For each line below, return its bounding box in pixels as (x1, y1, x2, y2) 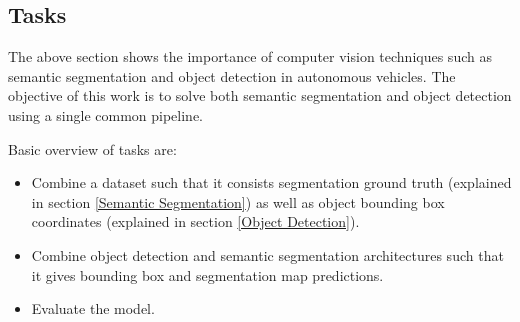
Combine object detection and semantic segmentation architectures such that (31, 244, 504, 265)
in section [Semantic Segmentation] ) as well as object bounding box (31, 191, 445, 212)
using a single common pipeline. (8, 104, 203, 125)
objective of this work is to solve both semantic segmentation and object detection (8, 85, 512, 106)
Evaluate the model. (31, 298, 155, 319)
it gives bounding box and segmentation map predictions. (31, 264, 384, 285)
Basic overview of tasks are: (8, 138, 177, 159)
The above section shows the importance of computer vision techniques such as (8, 46, 492, 67)
